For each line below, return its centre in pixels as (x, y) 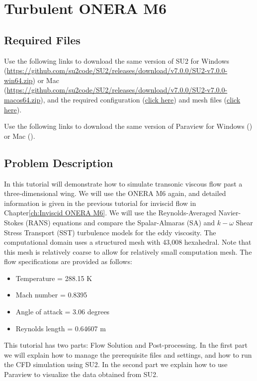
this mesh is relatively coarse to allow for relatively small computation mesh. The (128, 251)
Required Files (42, 40)
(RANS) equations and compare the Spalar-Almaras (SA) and (120, 222)
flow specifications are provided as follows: (68, 261)
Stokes (14, 222)
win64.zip (18, 80)
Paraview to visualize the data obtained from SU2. (81, 374)
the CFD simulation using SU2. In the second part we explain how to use (116, 364)
